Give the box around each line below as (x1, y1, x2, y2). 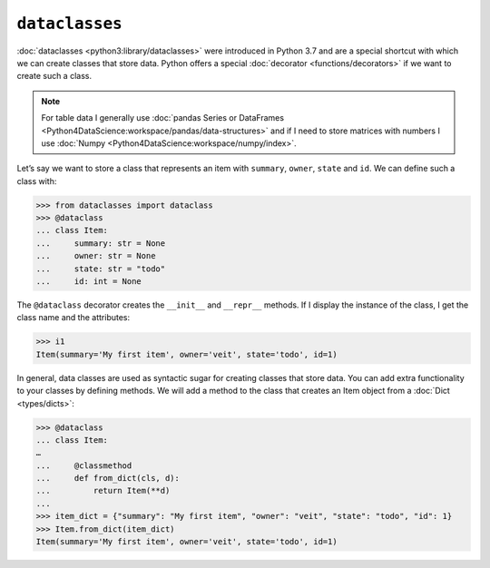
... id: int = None (35, 277, 142, 286)
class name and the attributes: (16, 312, 131, 323)
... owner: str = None (35, 250, 156, 261)
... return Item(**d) (35, 485, 171, 496)
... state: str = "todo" (35, 263, 166, 274)
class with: (16, 175, 57, 186)
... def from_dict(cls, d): (35, 473, 181, 484)
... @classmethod (35, 460, 132, 471)
